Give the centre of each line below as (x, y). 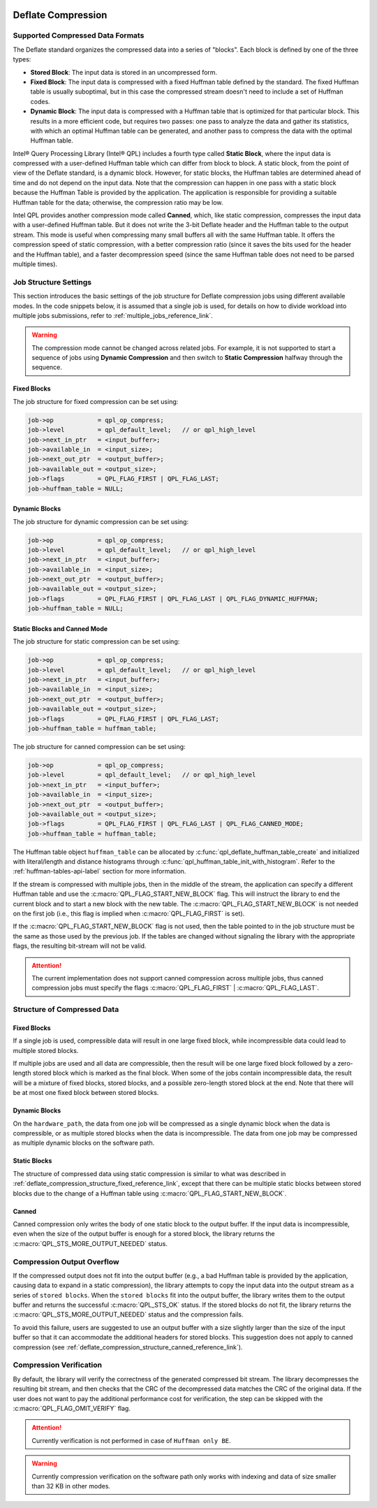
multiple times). (35, 264)
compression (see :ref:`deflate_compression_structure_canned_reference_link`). (128, 1347)
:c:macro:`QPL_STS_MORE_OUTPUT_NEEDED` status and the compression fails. (128, 1314)
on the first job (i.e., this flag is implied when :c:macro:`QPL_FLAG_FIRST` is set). (129, 913)
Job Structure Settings (52, 282)
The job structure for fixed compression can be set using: (96, 401)
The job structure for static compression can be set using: (96, 641)
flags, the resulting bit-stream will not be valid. (80, 946)
